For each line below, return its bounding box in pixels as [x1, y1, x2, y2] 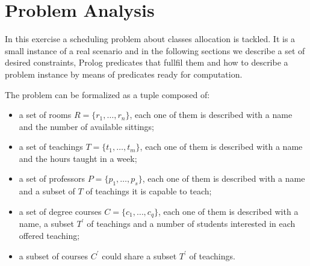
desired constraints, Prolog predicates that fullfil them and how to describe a [5, 56, 288, 69]
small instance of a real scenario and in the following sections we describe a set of [5, 44, 305, 57]
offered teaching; [19, 229, 80, 241]
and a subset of [19, 185, 75, 197]
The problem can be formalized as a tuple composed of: [5, 88, 210, 101]
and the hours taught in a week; [19, 152, 137, 164]
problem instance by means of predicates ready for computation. [5, 67, 243, 80]
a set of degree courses [19, 205, 102, 217]
